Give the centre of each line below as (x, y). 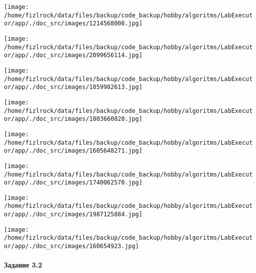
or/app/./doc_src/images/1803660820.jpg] (73, 119)
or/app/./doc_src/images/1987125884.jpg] (73, 215)
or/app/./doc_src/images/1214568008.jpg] (73, 24)
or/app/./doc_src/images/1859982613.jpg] (73, 87)
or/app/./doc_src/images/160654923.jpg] (72, 246)
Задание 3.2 (23, 265)
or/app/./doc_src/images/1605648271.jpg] (73, 151)
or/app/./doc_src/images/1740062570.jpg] (73, 183)
